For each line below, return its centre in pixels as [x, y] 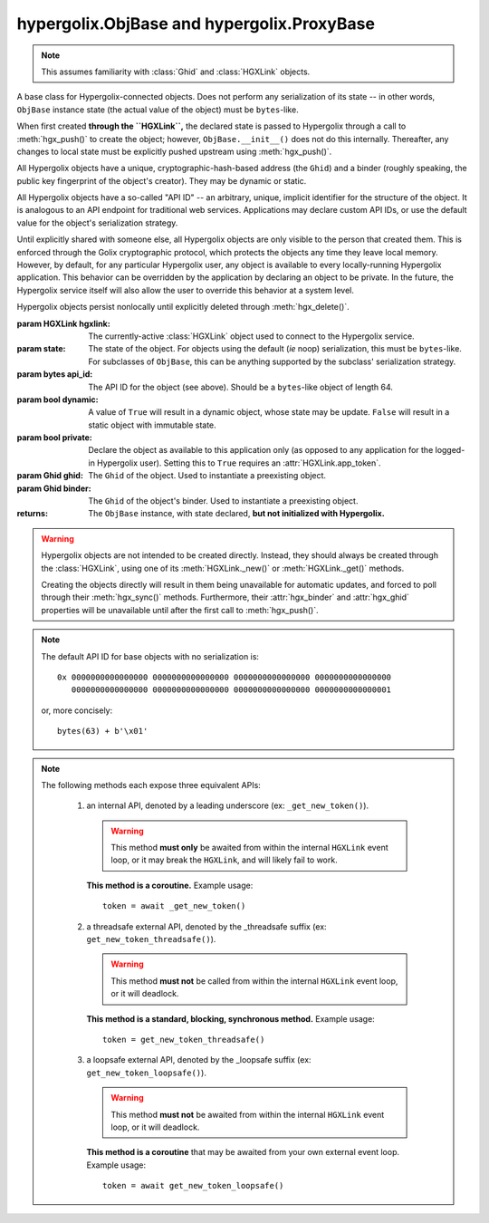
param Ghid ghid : [50, 476]
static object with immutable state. [152, 425]
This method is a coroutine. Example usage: [170, 885]
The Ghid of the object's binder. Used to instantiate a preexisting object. [223, 501]
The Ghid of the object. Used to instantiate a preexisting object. [207, 476]
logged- [450, 450]
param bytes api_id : [55, 374]
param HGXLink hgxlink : [63, 323]
